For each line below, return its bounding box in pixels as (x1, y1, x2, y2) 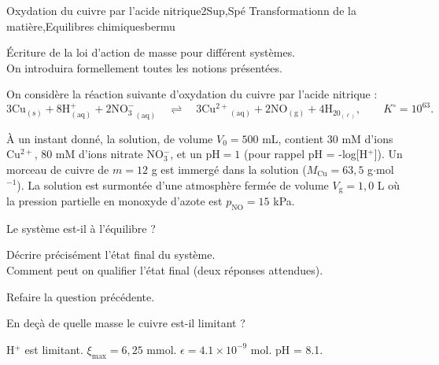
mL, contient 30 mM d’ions (262, 130, 393, 146)
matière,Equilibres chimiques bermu (6, 17, 175, 34)
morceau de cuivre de (6, 160, 109, 177)
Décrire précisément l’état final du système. (6, 246, 216, 263)
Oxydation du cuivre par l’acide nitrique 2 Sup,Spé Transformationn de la (6, 2, 356, 18)
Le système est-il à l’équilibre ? (6, 219, 156, 236)
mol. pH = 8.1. (250, 341, 323, 357)
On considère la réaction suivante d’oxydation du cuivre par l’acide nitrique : (6, 86, 378, 102)
